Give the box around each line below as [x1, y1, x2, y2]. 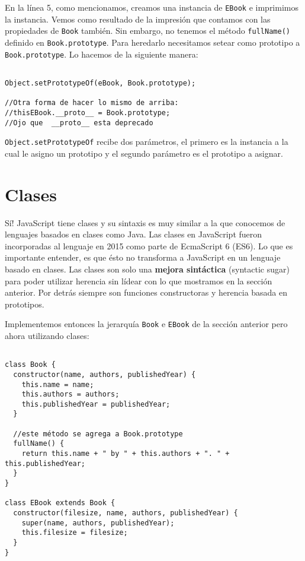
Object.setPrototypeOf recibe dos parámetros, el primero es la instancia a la [5, 135, 288, 148]
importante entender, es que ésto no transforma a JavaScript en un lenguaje [5, 251, 281, 264]
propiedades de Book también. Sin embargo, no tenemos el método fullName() [5, 24, 290, 37]
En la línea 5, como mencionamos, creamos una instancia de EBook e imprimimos [5, 1, 298, 13]
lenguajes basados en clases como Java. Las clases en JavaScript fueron [5, 228, 262, 240]
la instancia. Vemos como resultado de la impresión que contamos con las [5, 12, 271, 25]
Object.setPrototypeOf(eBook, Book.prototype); [5, 78, 196, 87]
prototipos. [5, 297, 44, 310]
